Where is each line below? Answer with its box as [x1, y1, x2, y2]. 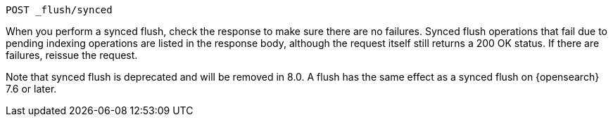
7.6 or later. [6, 83, 57, 95]
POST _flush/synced [6, 4, 113, 15]
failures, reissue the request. [6, 49, 138, 61]
